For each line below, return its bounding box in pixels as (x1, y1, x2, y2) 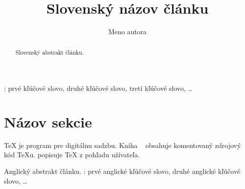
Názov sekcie (4, 111, 92, 131)
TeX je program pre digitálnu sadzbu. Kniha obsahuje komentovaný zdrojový (4, 140, 241, 150)
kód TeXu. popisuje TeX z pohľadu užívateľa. (4, 149, 140, 160)
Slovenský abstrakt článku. (15, 48, 84, 56)
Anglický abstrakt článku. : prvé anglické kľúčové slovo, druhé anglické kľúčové (4, 166, 241, 176)
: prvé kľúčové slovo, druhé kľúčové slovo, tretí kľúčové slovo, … (4, 83, 193, 93)
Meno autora (108, 26, 147, 37)
